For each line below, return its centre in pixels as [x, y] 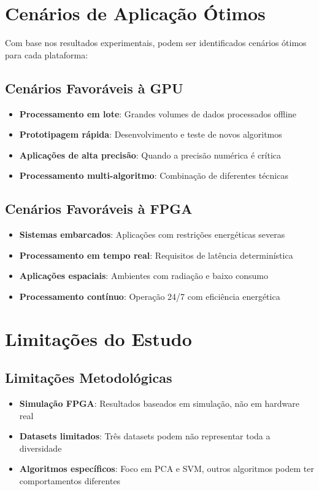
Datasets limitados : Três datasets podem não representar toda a [145, 436]
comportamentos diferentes [70, 481]
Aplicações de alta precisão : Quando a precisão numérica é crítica [150, 155]
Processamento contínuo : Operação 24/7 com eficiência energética [150, 296]
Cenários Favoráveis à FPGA [99, 209]
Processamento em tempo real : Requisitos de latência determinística [156, 255]
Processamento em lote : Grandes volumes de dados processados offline [158, 113]
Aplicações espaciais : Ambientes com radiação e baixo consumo [144, 276]
